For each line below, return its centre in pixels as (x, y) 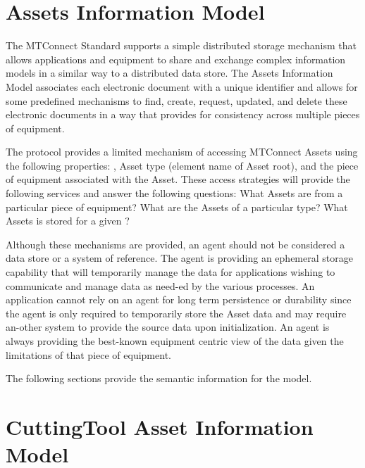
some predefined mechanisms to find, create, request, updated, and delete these (177, 100)
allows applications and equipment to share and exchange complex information (176, 59)
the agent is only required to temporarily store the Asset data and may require (176, 313)
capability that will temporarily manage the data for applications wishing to (171, 272)
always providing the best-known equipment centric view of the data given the (175, 341)
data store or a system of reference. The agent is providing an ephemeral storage (179, 258)
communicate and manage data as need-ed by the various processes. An (160, 285)
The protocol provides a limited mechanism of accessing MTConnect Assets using (182, 152)
